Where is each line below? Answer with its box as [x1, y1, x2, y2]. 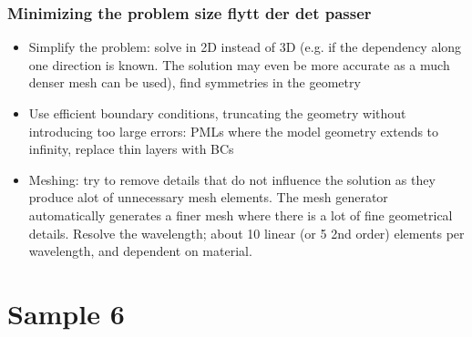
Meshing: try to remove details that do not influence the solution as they [28, 169, 436, 189]
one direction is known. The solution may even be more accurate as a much [28, 55, 450, 74]
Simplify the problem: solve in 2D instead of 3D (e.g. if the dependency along [28, 37, 462, 56]
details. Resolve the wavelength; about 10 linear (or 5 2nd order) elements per [28, 223, 465, 242]
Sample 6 [7, 294, 125, 332]
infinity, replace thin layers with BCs [28, 139, 234, 158]
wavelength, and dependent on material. [28, 241, 252, 260]
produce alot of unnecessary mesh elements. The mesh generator [28, 188, 388, 207]
